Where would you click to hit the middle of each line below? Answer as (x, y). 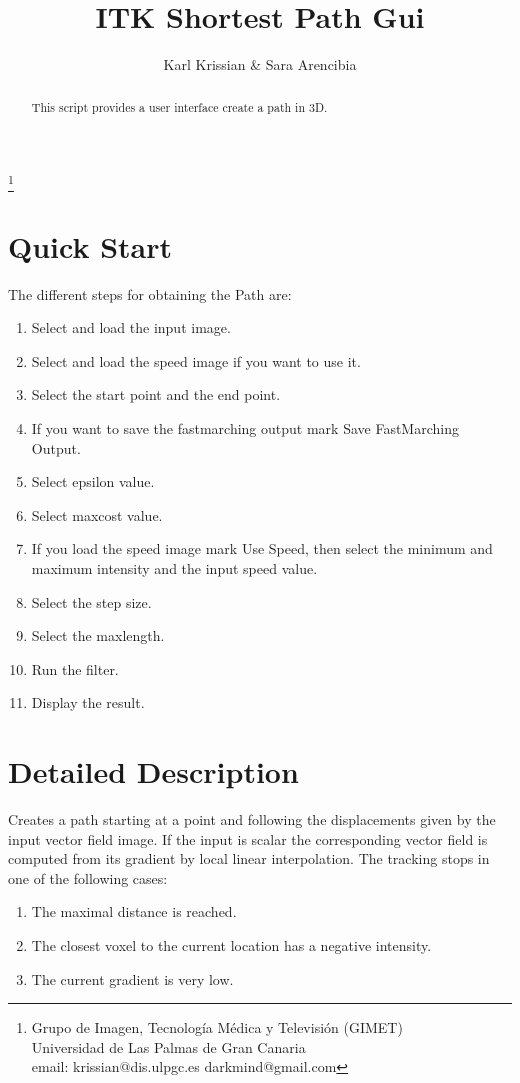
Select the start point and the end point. (156, 394)
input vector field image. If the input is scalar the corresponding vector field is (248, 838)
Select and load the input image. (131, 327)
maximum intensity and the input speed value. (174, 567)
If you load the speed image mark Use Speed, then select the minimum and (262, 548)
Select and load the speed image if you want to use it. (196, 360)
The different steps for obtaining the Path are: (150, 293)
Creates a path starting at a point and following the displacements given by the (252, 819)
